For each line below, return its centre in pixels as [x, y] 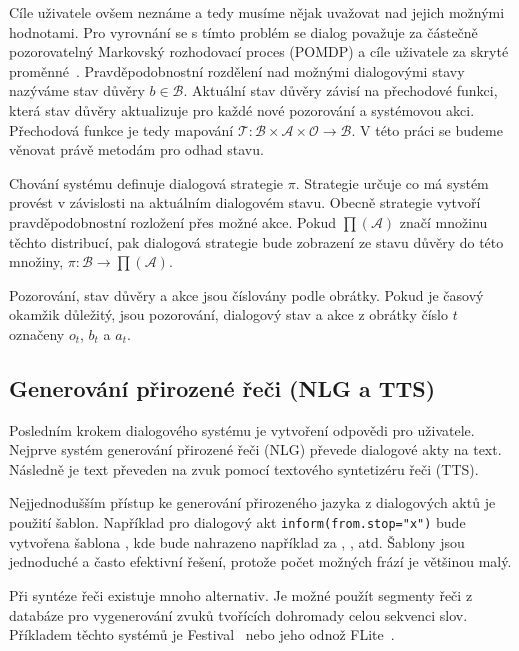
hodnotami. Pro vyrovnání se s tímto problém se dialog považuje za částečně [243, 31]
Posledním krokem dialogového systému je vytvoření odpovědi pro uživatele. [242, 429]
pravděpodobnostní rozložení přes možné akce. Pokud [173, 221]
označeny [37, 333]
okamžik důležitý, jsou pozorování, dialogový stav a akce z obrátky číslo [228, 314]
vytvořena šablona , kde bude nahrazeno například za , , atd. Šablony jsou [237, 541]
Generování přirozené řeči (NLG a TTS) [222, 387]
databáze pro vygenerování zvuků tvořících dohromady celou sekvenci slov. [238, 614]
